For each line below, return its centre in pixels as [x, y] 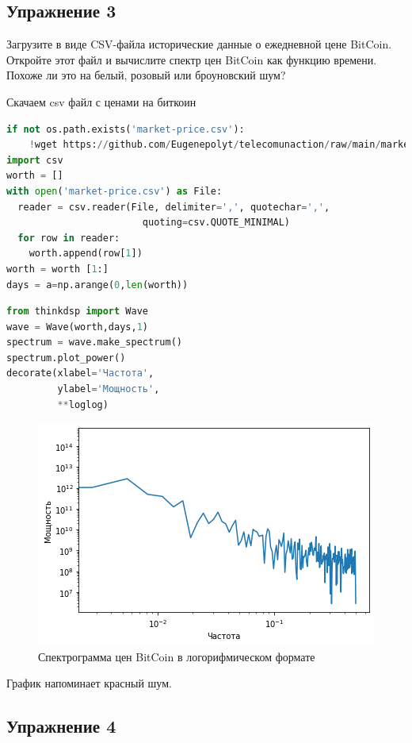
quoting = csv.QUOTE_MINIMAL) [216, 223]
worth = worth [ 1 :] [57, 269]
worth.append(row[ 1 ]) [86, 254]
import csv [35, 160]
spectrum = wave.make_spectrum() [94, 343]
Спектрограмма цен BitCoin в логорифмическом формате [177, 656]
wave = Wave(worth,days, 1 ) [78, 327]
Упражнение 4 [61, 726]
